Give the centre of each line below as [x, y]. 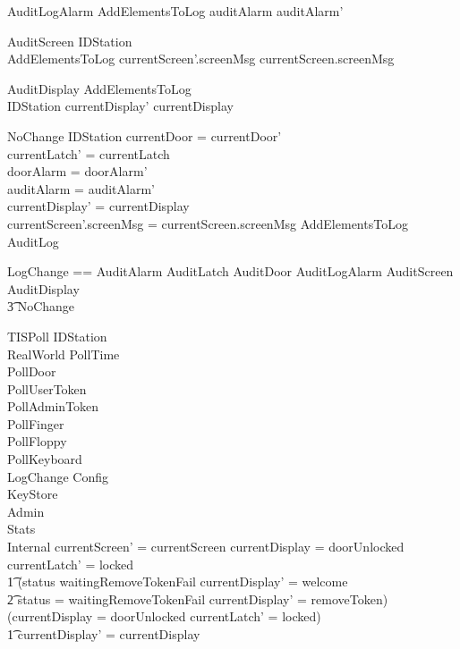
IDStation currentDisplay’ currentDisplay [120, 106]
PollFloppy [37, 441]
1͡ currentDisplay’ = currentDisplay [104, 634]
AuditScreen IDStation [70, 41]
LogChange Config [58, 476]
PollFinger [36, 423]
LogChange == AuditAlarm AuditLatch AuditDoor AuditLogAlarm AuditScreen [230, 271]
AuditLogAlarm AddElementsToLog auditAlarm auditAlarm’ [175, 11]
